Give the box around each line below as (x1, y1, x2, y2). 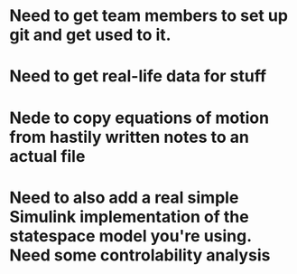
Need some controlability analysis (9, 245, 271, 265)
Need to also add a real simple (9, 187, 239, 208)
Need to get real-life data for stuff (9, 66, 267, 87)
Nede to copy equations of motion (9, 108, 269, 128)
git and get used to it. (9, 24, 172, 45)
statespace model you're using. (9, 225, 252, 246)
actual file (9, 146, 86, 166)
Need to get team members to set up (9, 5, 289, 26)
